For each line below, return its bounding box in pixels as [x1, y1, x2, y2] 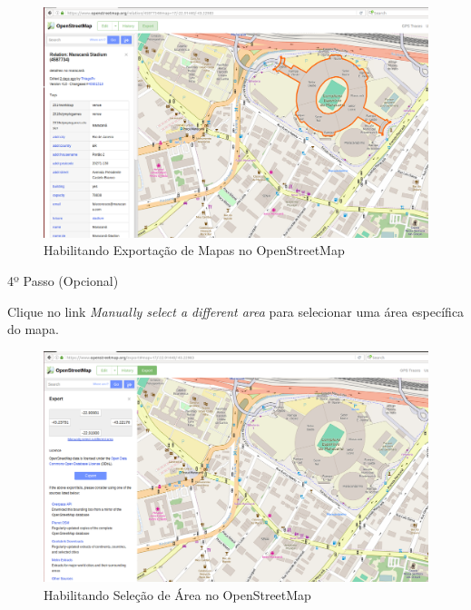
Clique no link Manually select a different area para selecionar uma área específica [7, 301, 465, 320]
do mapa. [7, 320, 59, 339]
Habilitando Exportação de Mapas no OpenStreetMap [44, 241, 345, 260]
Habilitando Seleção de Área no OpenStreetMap [44, 585, 311, 605]
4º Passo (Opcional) [7, 271, 119, 290]
